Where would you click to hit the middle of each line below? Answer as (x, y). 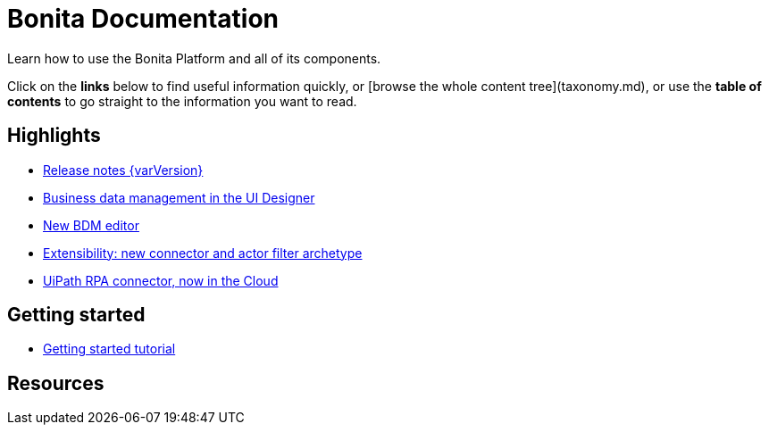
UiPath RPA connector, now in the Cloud (161, 280)
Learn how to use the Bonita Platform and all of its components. (194, 58)
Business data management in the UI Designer (179, 197)
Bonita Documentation (143, 19)
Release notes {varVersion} (123, 170)
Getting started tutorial (109, 349)
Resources (56, 383)
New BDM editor (91, 225)
